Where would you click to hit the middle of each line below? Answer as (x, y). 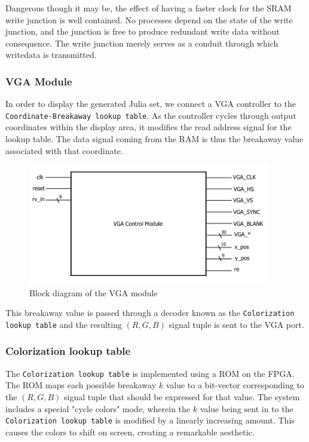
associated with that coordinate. (64, 150)
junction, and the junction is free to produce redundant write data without (143, 31)
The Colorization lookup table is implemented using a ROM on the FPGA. (150, 373)
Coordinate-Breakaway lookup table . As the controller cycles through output (151, 115)
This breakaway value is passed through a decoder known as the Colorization (150, 313)
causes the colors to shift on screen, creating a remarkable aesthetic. (130, 432)
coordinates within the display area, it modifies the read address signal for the (149, 127)
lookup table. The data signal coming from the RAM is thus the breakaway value (154, 139)
